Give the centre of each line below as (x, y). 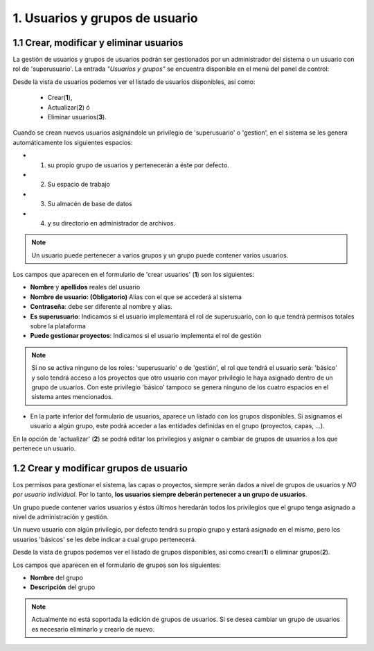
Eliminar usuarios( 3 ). (77, 117)
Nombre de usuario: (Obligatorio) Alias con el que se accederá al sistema (136, 297)
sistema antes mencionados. (72, 397)
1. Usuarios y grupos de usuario (105, 18)
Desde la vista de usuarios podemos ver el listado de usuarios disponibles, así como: (134, 82)
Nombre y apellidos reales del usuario (85, 287)
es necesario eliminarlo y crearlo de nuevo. (93, 629)
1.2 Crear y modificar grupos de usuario (100, 468)
